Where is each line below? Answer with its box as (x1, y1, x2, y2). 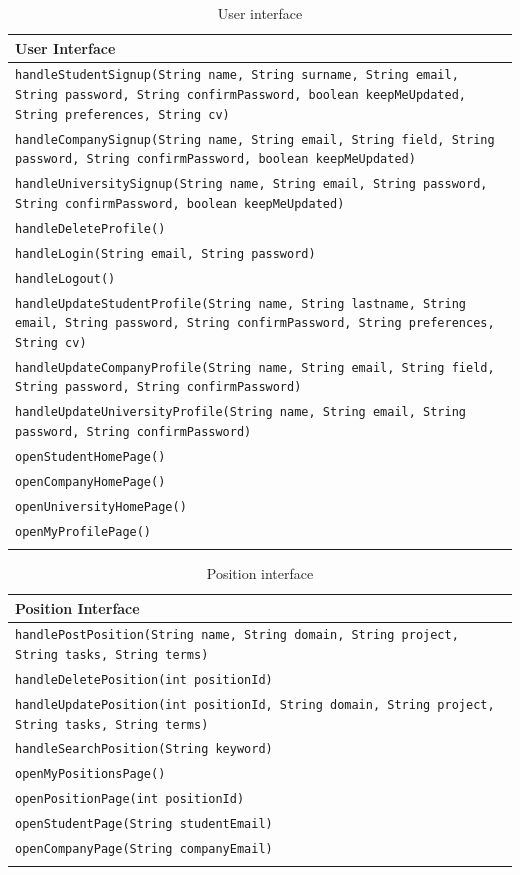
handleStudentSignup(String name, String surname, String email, (15, 68, 459, 83)
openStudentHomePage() (15, 449, 166, 464)
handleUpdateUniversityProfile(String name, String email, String (15, 405, 467, 420)
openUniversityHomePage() (15, 499, 187, 514)
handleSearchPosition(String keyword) (15, 742, 273, 757)
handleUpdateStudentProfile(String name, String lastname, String (15, 296, 467, 311)
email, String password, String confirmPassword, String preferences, (15, 316, 495, 331)
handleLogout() (15, 271, 116, 286)
